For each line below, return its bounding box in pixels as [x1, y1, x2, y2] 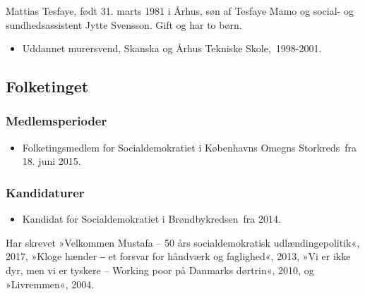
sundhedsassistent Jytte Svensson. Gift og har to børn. [6, 17, 242, 32]
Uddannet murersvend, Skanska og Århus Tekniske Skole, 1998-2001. [22, 41, 322, 56]
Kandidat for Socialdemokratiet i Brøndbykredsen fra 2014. [22, 211, 281, 226]
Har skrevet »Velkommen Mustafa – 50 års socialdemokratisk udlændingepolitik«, [6, 235, 360, 249]
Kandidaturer [6, 183, 85, 201]
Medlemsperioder [6, 112, 107, 130]
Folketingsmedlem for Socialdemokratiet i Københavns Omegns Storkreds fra [22, 140, 357, 154]
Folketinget [6, 75, 89, 97]
